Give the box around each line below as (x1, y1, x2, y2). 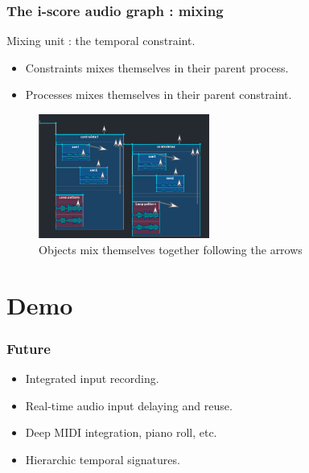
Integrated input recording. (25, 370, 159, 387)
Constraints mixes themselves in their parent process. (25, 59, 289, 76)
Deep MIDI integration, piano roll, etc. (25, 424, 217, 441)
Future (6, 338, 51, 358)
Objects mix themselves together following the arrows (39, 241, 303, 257)
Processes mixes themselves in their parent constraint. (25, 86, 292, 103)
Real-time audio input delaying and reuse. (25, 397, 233, 413)
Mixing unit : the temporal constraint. (6, 32, 196, 49)
